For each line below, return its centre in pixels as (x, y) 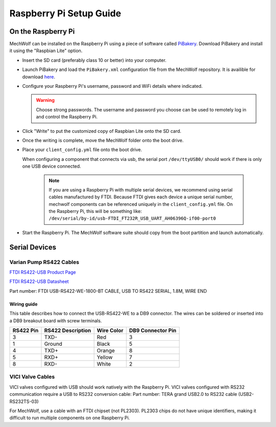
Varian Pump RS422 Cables (44, 262)
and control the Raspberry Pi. (67, 117)
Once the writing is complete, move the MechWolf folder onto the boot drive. (103, 140)
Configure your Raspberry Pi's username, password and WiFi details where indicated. (112, 86)
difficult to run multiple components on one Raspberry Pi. (70, 418)
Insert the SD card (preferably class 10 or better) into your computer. (94, 60)
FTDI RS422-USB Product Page (43, 272)
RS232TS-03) (24, 401)
